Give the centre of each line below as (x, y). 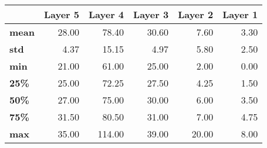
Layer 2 (196, 14)
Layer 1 (240, 14)
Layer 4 (107, 14)
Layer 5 (61, 14)
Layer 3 (151, 14)
